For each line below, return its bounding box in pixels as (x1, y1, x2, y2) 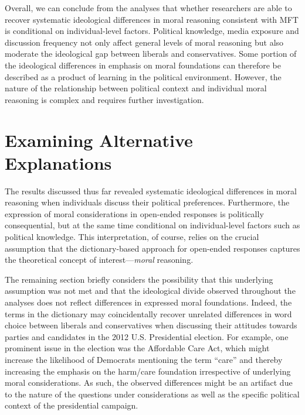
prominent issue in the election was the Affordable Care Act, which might (5, 342, 270, 354)
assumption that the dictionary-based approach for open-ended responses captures (5, 242, 300, 254)
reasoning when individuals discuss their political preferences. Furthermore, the (5, 196, 290, 208)
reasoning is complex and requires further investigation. (5, 93, 204, 105)
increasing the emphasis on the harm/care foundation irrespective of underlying (5, 365, 291, 377)
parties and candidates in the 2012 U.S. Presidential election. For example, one (5, 330, 289, 342)
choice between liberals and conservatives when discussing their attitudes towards (5, 319, 297, 331)
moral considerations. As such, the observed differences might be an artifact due (5, 376, 293, 389)
